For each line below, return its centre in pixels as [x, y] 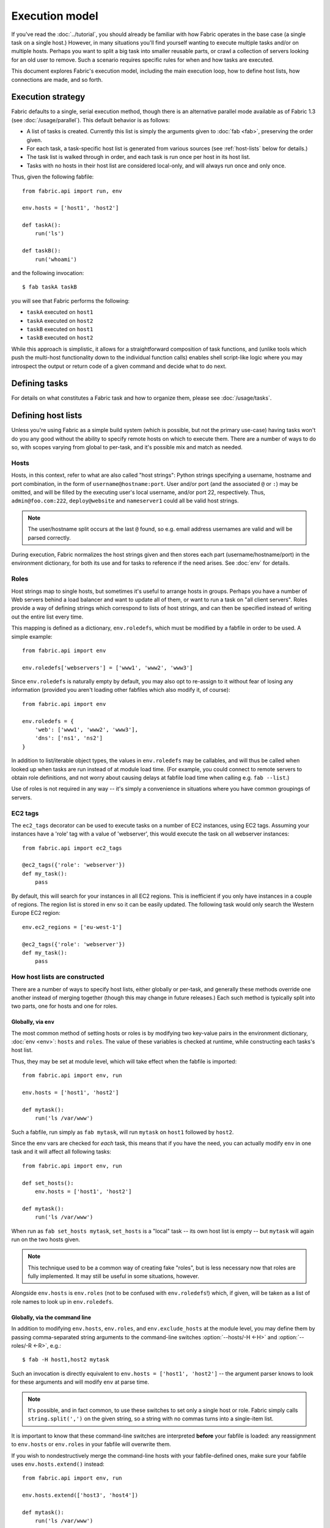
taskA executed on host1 [60, 312]
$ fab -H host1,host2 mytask [66, 1360]
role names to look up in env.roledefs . [62, 1301]
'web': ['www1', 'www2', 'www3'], [86, 730]
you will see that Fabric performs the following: [71, 301]
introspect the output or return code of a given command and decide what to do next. [119, 366]
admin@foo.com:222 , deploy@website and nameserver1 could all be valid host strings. [125, 501]
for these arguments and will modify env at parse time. [80, 1382]
